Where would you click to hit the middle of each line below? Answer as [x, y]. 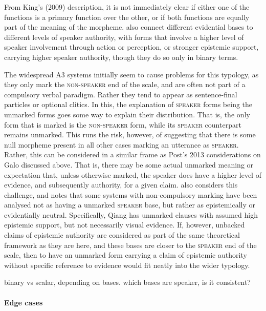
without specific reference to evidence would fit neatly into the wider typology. [127, 265]
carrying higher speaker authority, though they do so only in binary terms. [121, 57]
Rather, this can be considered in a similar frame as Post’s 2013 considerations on [132, 154]
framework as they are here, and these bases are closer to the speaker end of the [130, 245]
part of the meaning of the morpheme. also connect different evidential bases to [129, 27]
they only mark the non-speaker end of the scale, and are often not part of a [125, 84]
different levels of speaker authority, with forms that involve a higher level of [124, 37]
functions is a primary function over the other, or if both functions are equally [127, 17]
